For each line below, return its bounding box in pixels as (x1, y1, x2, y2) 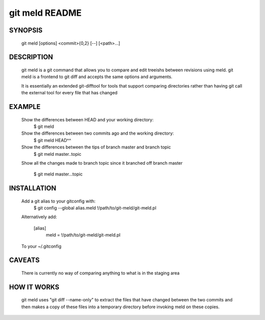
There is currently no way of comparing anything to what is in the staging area (21, 270, 180, 276)
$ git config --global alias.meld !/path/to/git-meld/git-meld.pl (33, 205, 157, 211)
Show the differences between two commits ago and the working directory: (21, 130, 174, 136)
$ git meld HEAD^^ (33, 137, 71, 143)
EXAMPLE (9, 102, 41, 111)
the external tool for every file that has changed (21, 90, 118, 96)
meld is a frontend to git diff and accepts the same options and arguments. (21, 74, 173, 80)
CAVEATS (9, 256, 40, 264)
